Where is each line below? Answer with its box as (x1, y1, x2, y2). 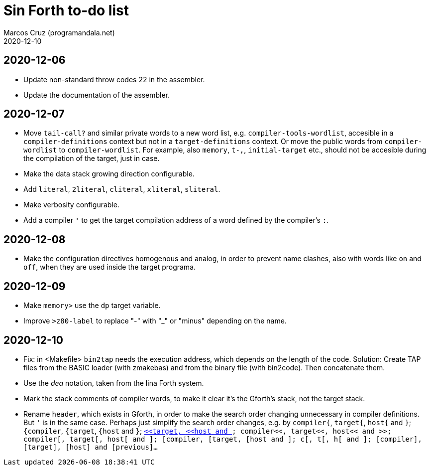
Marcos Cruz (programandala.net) (3, 28, 115, 37)
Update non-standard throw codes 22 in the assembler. (23, 75, 205, 84)
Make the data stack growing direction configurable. (23, 169, 195, 178)
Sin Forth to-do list (3, 2, 129, 19)
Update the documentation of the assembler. (23, 90, 170, 99)
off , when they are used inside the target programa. (23, 263, 196, 272)
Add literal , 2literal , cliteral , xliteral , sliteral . (23, 185, 220, 194)
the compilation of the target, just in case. (23, 154, 160, 163)
